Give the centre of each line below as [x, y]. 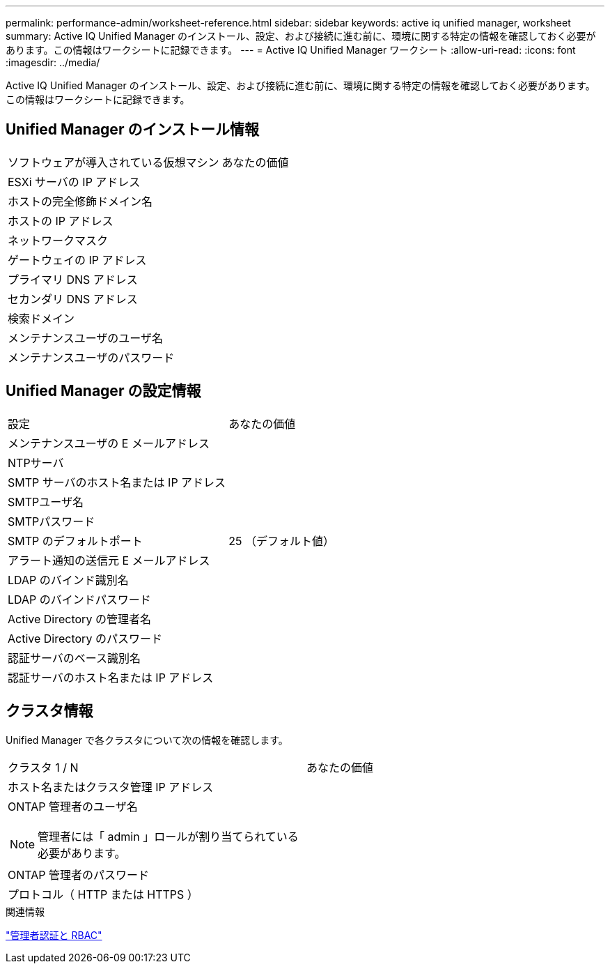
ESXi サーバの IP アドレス [74, 182]
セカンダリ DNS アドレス [73, 299]
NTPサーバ [36, 463]
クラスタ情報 [49, 711]
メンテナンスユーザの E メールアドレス [109, 443]
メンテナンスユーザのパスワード [91, 357]
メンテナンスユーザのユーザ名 [86, 338]
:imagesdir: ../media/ [53, 62]
